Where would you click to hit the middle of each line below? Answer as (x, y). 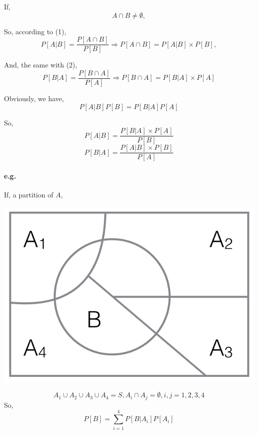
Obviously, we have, (34, 98)
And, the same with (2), (41, 65)
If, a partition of (29, 195)
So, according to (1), (35, 31)
